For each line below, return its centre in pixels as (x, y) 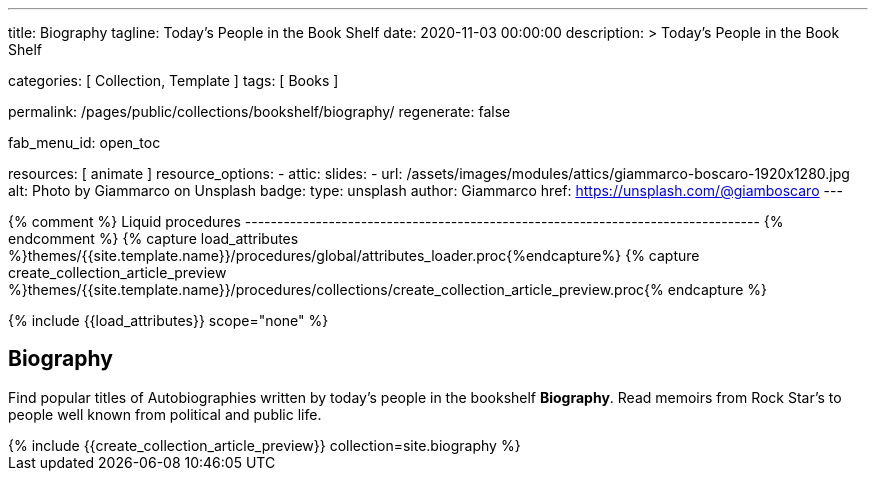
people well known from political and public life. (165, 414)
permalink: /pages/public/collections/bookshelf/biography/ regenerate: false (259, 111)
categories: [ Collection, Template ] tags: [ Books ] (173, 80)
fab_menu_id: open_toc (84, 142)
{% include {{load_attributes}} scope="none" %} (168, 320)
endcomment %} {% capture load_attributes (153, 238)
